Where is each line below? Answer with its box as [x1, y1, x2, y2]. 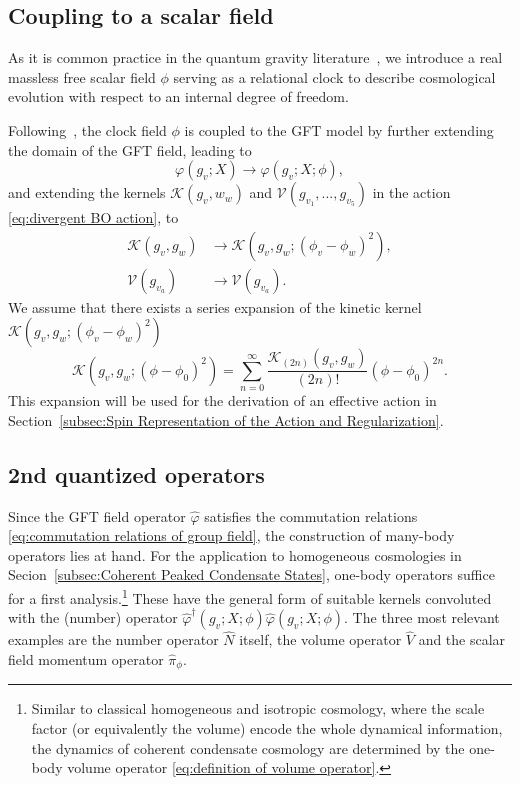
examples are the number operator [8, 629, 219, 650]
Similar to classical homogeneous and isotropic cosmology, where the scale [31, 698, 485, 719]
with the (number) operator [8, 607, 178, 628]
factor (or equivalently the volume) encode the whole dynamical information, [31, 718, 503, 739]
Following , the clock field [8, 119, 167, 140]
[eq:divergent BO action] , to [8, 207, 179, 228]
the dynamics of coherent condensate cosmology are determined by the [31, 737, 465, 758]
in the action [372, 182, 451, 203]
